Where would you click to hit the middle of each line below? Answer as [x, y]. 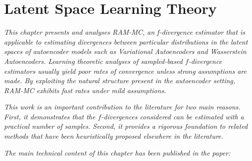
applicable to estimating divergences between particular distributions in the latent [126, 41]
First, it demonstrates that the [50, 116]
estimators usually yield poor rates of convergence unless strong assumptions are [125, 71]
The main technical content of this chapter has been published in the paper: [117, 152]
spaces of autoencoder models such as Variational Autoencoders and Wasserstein [125, 51]
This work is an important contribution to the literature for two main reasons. [122, 107]
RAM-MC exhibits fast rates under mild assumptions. [85, 90]
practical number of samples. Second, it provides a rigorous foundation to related [126, 126]
